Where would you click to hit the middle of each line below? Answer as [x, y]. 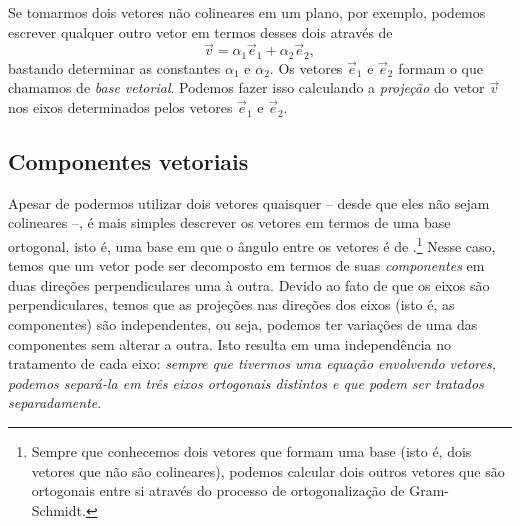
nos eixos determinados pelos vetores [120, 107]
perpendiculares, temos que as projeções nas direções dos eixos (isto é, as [231, 304]
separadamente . [55, 402]
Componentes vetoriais [128, 161]
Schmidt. [58, 509]
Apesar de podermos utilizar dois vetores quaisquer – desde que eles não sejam [249, 202]
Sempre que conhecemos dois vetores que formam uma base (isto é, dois [251, 451]
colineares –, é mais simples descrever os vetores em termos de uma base [229, 222]
